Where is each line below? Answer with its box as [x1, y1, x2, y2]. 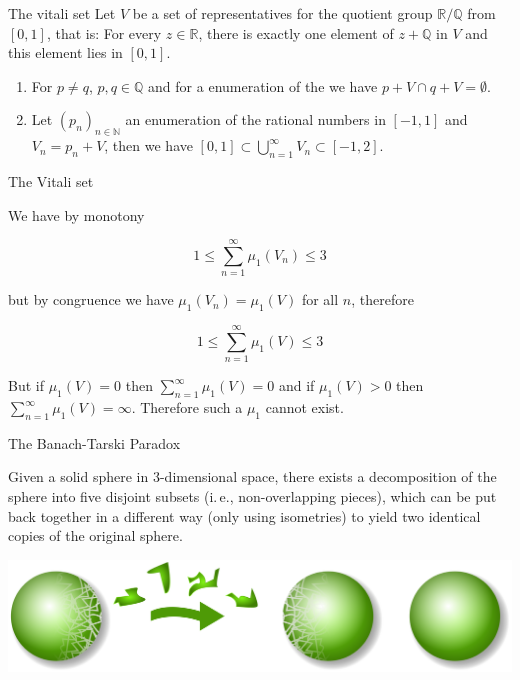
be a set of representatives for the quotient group [132, 3, 433, 23]
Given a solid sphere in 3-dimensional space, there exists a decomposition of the [8, 466, 497, 487]
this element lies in [8, 42, 123, 63]
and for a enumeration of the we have [148, 75, 378, 96]
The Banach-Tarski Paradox [8, 432, 181, 453]
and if [278, 375, 315, 396]
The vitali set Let [8, 3, 116, 23]
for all [301, 289, 339, 310]
